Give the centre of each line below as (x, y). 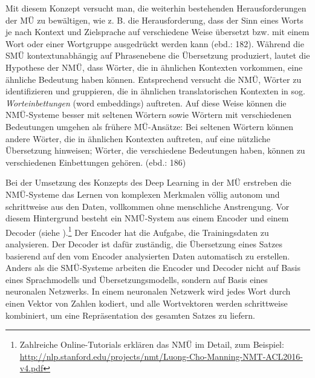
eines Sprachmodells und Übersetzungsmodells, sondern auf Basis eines (137, 279)
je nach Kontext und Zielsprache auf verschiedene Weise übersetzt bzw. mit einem (157, 32)
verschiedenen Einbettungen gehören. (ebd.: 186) (96, 162)
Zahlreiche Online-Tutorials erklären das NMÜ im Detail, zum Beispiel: (152, 344)
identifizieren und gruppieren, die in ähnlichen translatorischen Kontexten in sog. (155, 91)
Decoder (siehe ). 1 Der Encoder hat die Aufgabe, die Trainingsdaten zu (137, 231)
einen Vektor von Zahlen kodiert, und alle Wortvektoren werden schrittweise (147, 303)
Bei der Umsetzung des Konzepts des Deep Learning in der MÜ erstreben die (148, 182)
